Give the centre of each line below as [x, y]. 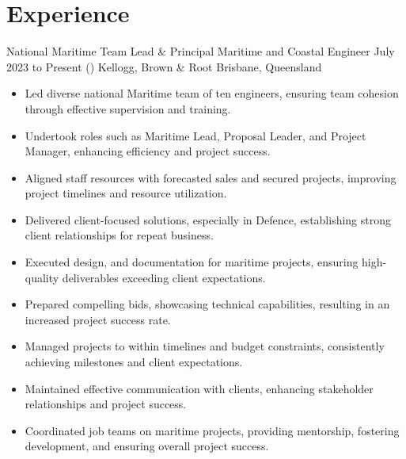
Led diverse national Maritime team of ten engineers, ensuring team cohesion [212, 93]
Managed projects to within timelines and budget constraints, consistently [205, 346]
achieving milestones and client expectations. [134, 362]
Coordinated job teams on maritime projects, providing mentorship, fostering [212, 430]
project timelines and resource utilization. [126, 193]
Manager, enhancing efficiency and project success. [148, 151]
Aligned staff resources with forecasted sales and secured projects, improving [211, 177]
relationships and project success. [106, 404]
